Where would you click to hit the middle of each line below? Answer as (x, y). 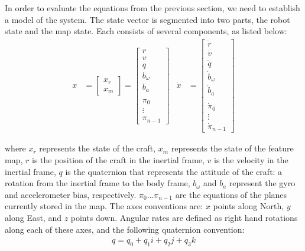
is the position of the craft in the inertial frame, (118, 160)
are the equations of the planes (231, 194)
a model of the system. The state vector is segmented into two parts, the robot (147, 19)
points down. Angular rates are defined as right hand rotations (184, 217)
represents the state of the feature (232, 148)
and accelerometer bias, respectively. (71, 194)
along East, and (33, 217)
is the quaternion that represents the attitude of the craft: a (174, 171)
